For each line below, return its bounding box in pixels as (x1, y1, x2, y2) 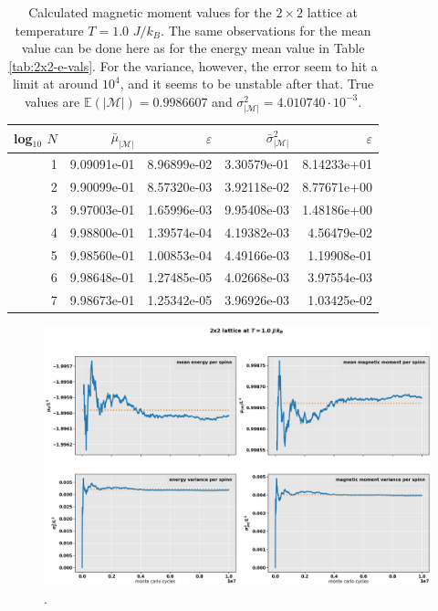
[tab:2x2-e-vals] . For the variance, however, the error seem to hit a (8, 56, 378, 75)
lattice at (307, 3, 358, 21)
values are (24, 91, 80, 111)
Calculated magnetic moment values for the (28, 3, 272, 21)
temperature (15, 20, 84, 39)
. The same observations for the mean (161, 20, 371, 39)
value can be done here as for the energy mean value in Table (21, 38, 365, 58)
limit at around (12, 74, 99, 93)
